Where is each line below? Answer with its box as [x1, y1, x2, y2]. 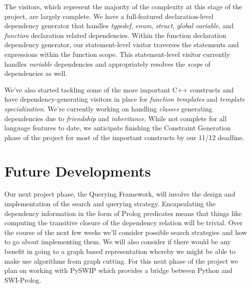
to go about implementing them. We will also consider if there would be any [4, 236, 231, 247]
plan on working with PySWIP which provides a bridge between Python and [4, 265, 233, 275]
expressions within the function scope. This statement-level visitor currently [4, 49, 230, 59]
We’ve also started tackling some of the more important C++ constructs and [4, 84, 234, 94]
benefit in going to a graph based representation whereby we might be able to [4, 246, 235, 256]
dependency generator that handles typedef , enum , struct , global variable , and [4, 20, 234, 31]
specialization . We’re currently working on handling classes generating [4, 103, 213, 113]
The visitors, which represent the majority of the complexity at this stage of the [4, 1, 242, 11]
